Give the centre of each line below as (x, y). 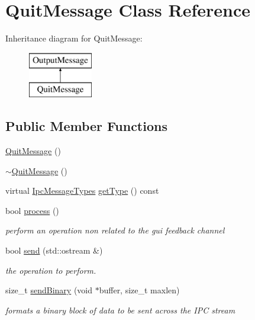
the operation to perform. (51, 270)
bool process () (32, 210)
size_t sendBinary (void (49, 290)
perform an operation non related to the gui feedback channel (115, 230)
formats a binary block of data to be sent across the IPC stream (120, 310)
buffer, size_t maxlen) (139, 290)
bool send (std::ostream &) (54, 250)
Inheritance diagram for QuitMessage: (74, 38)
